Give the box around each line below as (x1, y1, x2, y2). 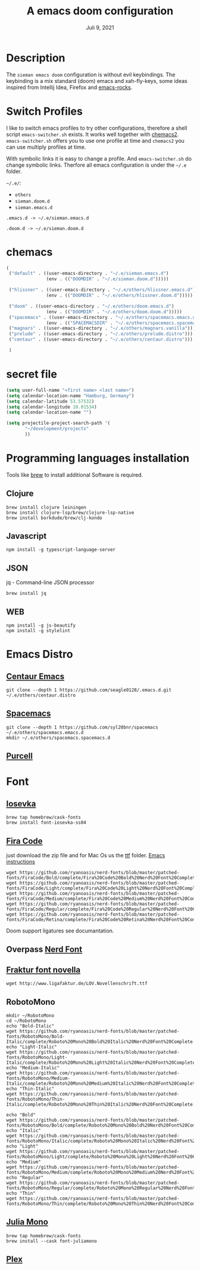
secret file (6, 367, 58, 381)
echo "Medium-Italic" (6, 1065, 60, 1071)
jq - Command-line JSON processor (6, 579, 95, 586)
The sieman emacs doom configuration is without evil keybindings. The (6, 70, 176, 78)
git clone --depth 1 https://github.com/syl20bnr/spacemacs (6, 724, 159, 730)
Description (6, 51, 65, 65)
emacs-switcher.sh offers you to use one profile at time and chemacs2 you (6, 137, 185, 144)
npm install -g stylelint (6, 628, 70, 634)
